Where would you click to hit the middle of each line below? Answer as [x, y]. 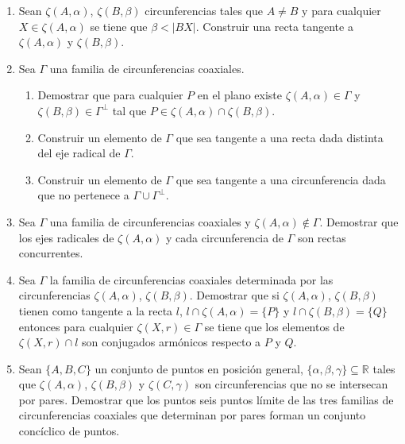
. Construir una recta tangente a [274, 26]
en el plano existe [239, 95]
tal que [129, 110]
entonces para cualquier [76, 326]
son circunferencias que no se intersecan [291, 384]
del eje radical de [79, 153]
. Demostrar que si [234, 295]
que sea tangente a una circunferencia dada [281, 179]
